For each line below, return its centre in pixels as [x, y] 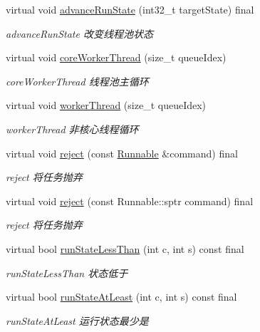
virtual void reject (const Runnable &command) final [122, 153]
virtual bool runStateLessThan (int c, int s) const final [125, 248]
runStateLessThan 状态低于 [67, 273]
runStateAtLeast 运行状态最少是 [77, 320]
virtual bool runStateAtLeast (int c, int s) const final [121, 297]
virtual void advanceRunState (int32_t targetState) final [130, 9]
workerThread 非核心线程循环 [72, 129]
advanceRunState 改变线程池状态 [79, 33]
